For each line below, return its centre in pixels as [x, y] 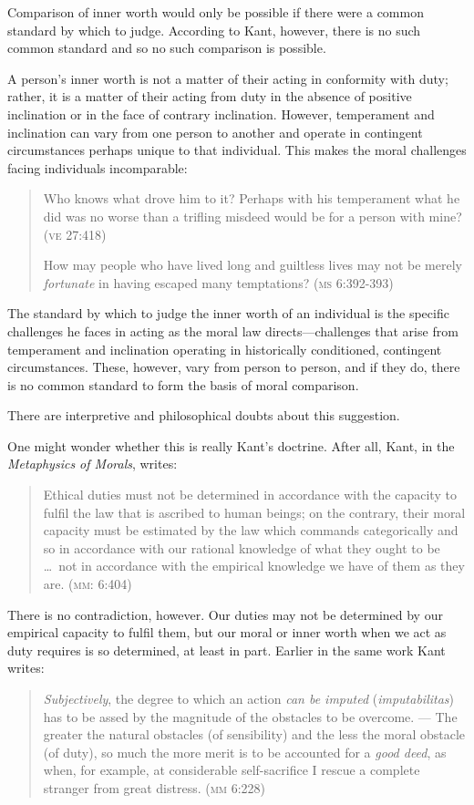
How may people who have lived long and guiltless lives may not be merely [252, 265]
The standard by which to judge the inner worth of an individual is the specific [228, 313]
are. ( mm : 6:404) [88, 584]
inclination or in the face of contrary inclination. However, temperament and [221, 114]
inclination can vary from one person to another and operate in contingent [215, 132]
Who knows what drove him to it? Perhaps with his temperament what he [252, 198]
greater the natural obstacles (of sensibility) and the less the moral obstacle [254, 734]
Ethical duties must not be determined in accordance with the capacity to [250, 495]
